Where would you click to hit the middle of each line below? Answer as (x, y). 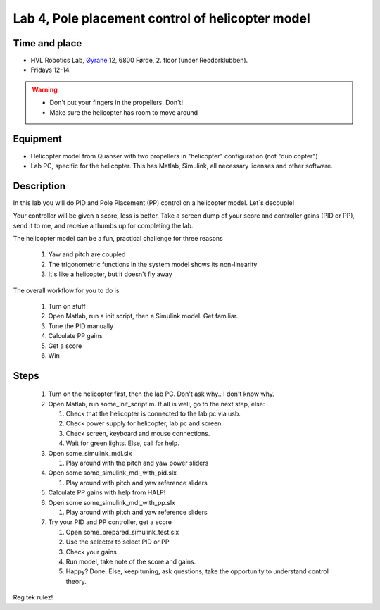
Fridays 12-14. (51, 70)
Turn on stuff (67, 306)
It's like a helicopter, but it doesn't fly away (110, 274)
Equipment (38, 139)
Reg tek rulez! (33, 597)
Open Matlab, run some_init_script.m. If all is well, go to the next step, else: (157, 404)
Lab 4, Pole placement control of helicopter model (161, 18)
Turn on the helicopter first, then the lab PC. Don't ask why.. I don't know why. (161, 394)
